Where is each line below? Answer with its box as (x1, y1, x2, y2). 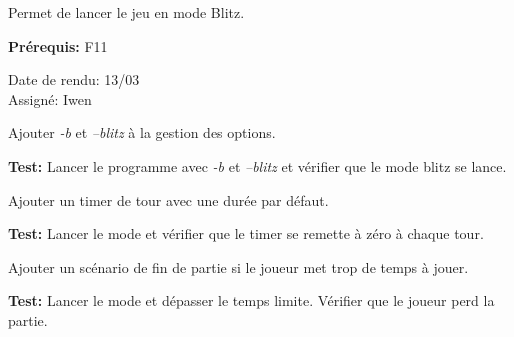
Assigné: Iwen (8, 88, 92, 109)
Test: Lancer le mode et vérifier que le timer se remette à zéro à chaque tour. (8, 223, 484, 244)
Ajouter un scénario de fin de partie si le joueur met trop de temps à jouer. (8, 256, 469, 277)
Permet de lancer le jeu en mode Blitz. (8, 2, 245, 22)
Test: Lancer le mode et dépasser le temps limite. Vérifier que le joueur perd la (8, 290, 495, 311)
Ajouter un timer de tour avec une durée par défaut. (8, 189, 329, 210)
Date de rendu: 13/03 (8, 69, 140, 90)
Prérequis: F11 (8, 35, 108, 56)
